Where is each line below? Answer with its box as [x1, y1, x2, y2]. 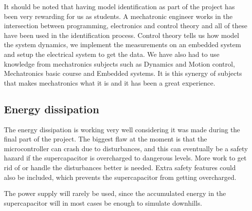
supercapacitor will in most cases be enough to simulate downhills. [4, 197, 202, 208]
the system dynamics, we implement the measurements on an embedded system [4, 39, 241, 50]
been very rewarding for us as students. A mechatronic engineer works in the [4, 11, 233, 21]
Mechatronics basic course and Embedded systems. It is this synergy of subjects [4, 68, 242, 78]
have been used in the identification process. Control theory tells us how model [4, 30, 239, 40]
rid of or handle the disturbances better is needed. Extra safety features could [4, 162, 236, 172]
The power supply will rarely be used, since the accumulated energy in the [4, 188, 226, 198]
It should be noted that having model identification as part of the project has [4, 1, 235, 11]
